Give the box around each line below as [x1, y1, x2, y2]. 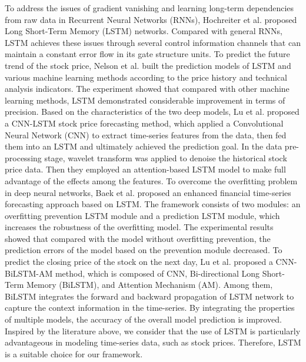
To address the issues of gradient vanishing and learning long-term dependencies [5, 2, 294, 14]
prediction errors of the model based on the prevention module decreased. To [5, 244, 282, 256]
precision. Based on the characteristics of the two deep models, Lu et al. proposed [5, 105, 300, 118]
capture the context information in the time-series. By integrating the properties [5, 301, 295, 314]
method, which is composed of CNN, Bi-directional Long [55, 267, 260, 279]
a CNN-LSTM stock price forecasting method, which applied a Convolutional [5, 117, 284, 129]
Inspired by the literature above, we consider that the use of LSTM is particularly [5, 324, 301, 337]
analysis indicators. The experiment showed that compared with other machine [5, 82, 290, 95]
